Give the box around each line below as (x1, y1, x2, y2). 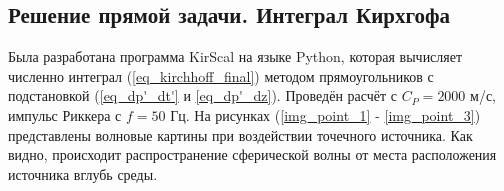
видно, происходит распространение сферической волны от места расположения (8, 144, 497, 165)
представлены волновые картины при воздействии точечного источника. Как (8, 124, 473, 145)
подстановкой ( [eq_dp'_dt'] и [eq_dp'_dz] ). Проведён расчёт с (8, 85, 397, 106)
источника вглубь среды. (8, 163, 158, 184)
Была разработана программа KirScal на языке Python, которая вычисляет (8, 46, 463, 67)
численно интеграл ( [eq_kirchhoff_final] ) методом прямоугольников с (8, 65, 434, 86)
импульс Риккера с (8, 104, 122, 125)
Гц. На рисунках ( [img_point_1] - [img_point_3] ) (170, 104, 481, 125)
